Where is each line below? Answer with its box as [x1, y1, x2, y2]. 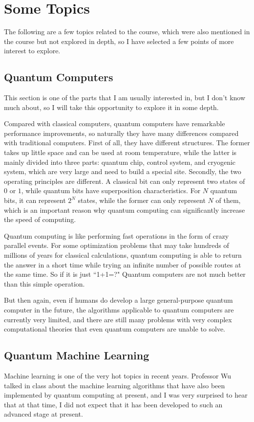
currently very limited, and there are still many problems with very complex [4, 314, 232, 324]
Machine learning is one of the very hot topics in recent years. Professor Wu [4, 370, 232, 380]
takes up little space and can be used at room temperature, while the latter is [4, 147, 237, 157]
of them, [215, 195, 241, 205]
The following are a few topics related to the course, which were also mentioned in [4, 26, 250, 37]
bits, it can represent [4, 195, 66, 205]
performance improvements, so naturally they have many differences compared [4, 128, 239, 138]
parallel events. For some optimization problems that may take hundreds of [4, 240, 229, 250]
